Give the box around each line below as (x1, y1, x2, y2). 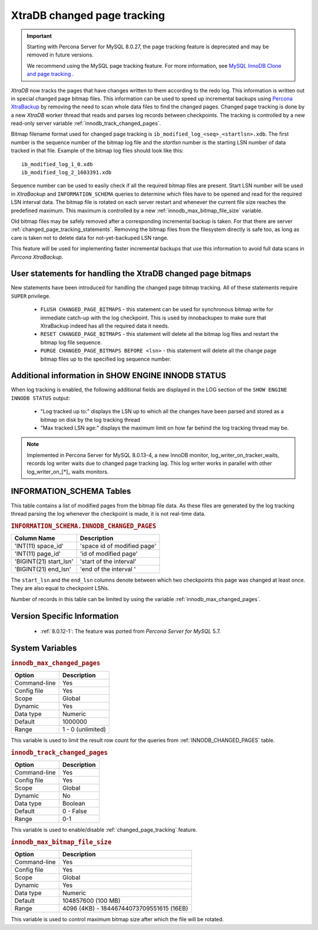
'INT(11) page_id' (14, 549, 61, 558)
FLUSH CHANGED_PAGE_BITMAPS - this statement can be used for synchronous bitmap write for (40, 306, 274, 313)
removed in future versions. (26, 51, 94, 58)
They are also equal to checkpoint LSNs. (11, 585, 110, 592)
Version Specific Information (11, 611, 119, 621)
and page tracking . (26, 71, 74, 78)
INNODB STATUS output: (11, 394, 71, 401)
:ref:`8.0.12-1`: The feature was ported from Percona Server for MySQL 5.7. (40, 628, 221, 635)
